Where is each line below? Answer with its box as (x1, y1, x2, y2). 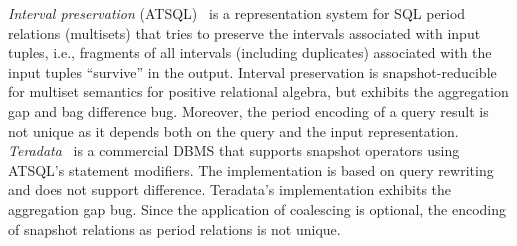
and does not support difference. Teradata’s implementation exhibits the (8, 179, 452, 200)
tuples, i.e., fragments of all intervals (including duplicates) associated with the (8, 42, 492, 63)
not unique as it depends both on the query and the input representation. (8, 120, 459, 141)
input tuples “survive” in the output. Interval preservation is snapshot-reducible (8, 61, 497, 82)
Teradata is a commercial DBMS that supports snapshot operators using (8, 140, 460, 161)
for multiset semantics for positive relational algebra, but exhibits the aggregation (8, 81, 509, 102)
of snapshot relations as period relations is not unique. (8, 218, 341, 239)
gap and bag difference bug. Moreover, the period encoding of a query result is (8, 100, 489, 121)
